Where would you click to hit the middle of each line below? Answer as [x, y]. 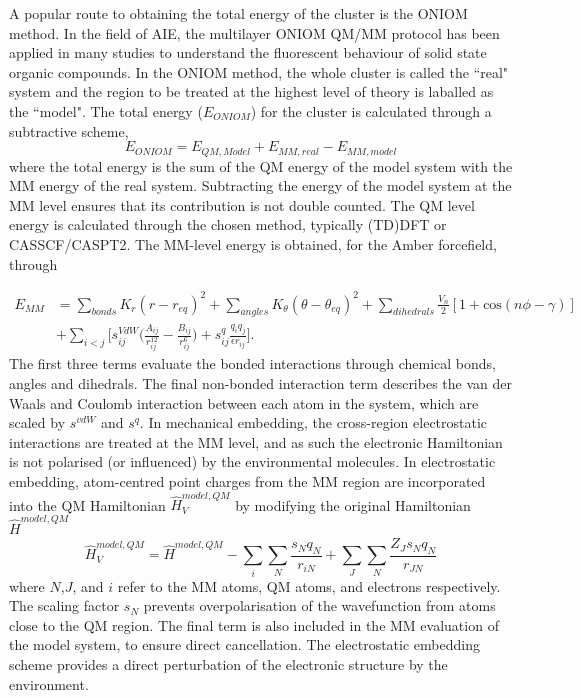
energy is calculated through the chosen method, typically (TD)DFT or [228, 224]
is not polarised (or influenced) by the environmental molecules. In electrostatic [252, 461]
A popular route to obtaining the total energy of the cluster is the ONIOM [238, 13]
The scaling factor [64, 605]
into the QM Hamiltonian [87, 504]
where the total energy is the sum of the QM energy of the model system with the [261, 165]
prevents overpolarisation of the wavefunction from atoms [319, 605]
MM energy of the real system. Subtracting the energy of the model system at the [260, 185]
